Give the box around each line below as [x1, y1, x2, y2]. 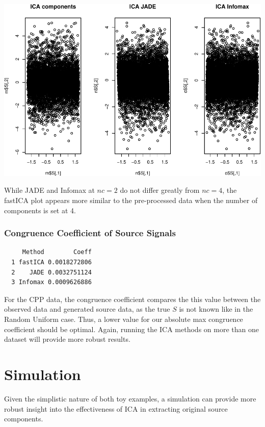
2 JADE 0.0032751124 [11, 268, 92, 276]
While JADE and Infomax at [4, 185, 95, 195]
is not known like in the [179, 304, 253, 314]
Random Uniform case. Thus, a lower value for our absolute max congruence [4, 314, 243, 324]
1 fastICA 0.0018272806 [11, 259, 92, 266]
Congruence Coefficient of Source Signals [4, 227, 176, 239]
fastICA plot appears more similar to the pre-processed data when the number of [4, 195, 258, 206]
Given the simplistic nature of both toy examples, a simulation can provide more [4, 393, 256, 404]
